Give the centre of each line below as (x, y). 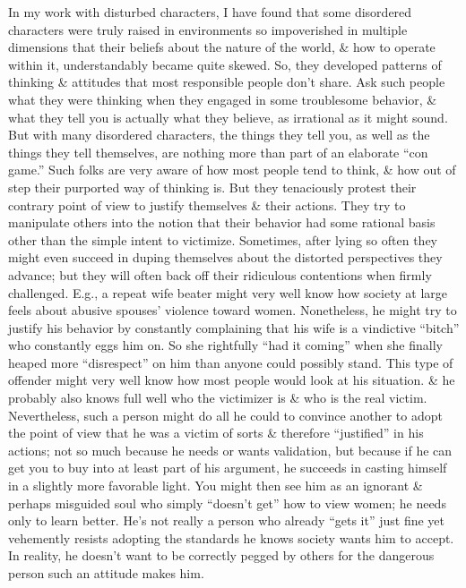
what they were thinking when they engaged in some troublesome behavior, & (223, 99)
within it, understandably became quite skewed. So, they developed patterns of (225, 64)
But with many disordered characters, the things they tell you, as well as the (219, 135)
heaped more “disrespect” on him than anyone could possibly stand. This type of (231, 362)
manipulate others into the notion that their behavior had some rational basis (222, 222)
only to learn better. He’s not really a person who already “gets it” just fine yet (226, 520)
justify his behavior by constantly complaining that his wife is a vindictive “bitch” (234, 327)
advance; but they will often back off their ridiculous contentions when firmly (220, 274)
